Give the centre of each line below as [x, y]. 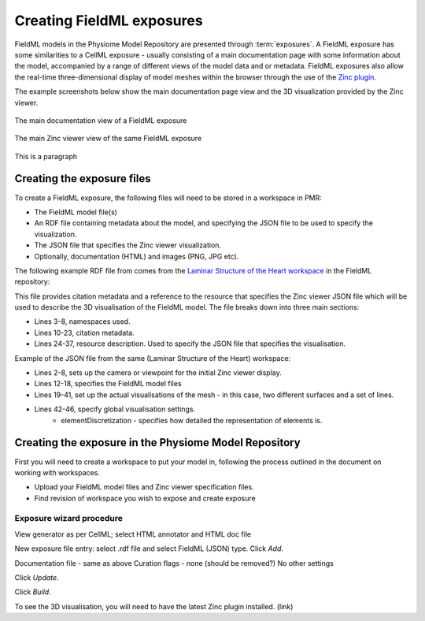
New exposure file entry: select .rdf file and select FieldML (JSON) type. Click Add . [149, 548]
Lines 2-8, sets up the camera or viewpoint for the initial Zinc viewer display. [158, 373]
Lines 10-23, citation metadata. [84, 333]
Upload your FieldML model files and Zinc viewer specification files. [144, 487]
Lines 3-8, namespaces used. [82, 322]
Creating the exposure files [83, 178]
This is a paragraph [46, 156]
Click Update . [37, 578]
